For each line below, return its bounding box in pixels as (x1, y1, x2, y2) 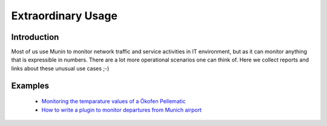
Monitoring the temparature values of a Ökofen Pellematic (41, 98, 186, 105)
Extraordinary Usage (11, 9, 118, 22)
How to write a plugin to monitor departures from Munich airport (41, 106, 202, 113)
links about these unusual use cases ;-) (11, 65, 110, 72)
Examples (11, 80, 50, 90)
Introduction (11, 32, 59, 42)
